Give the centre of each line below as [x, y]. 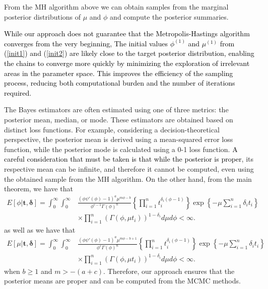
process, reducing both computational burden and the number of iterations [120, 83]
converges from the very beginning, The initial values [86, 43]
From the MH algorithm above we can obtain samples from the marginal [116, 7]
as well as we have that [40, 229]
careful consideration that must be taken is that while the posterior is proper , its [129, 159]
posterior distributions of [43, 16]
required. [18, 92]
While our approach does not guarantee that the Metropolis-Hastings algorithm [127, 33]
